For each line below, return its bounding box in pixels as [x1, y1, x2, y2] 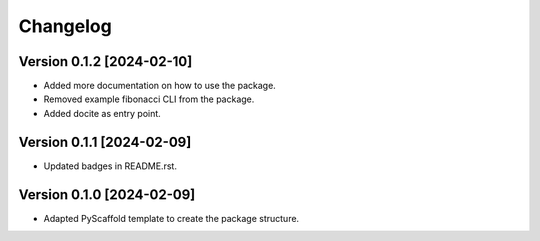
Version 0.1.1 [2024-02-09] [18, 133, 192, 150]
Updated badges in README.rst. [43, 160, 177, 172]
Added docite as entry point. [43, 107, 162, 119]
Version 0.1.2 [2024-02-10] [18, 53, 193, 70]
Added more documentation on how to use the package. [43, 80, 277, 92]
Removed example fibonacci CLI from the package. [43, 93, 255, 105]
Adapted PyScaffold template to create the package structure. [43, 212, 300, 224]
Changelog [18, 15, 112, 37]
